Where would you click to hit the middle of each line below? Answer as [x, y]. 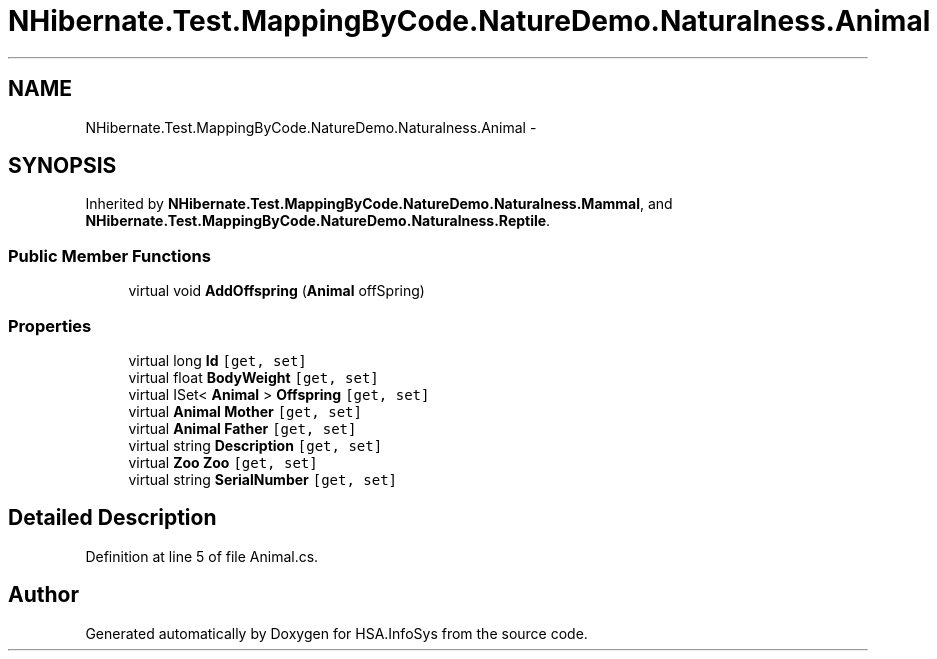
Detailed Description [112, 518]
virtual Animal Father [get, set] [242, 428]
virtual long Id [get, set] [217, 360]
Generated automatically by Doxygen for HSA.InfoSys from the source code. [336, 633]
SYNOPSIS [62, 166]
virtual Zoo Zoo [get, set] [223, 462]
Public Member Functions [109, 255]
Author [43, 595]
